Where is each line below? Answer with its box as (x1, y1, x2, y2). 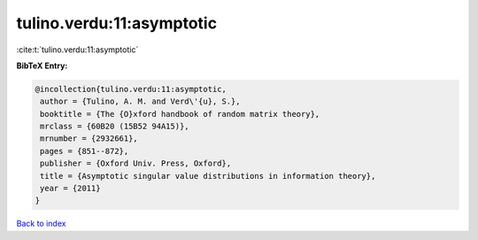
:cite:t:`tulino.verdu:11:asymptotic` (16, 44, 139, 55)
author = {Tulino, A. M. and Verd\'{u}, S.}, (40, 97, 241, 106)
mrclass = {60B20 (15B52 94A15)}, (40, 121, 189, 132)
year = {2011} (40, 183, 101, 194)
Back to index (16, 218, 66, 229)
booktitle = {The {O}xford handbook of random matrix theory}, (40, 109, 320, 119)
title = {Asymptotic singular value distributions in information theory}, (40, 171, 376, 181)
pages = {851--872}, (40, 146, 129, 156)
